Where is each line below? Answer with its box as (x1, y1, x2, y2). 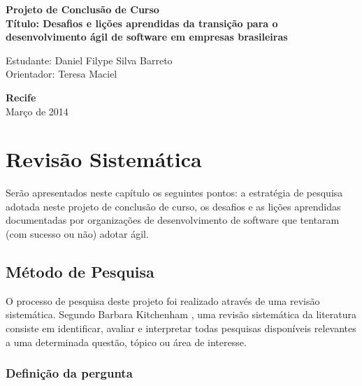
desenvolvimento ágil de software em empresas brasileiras (6, 29, 288, 44)
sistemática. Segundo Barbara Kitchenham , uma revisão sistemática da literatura (6, 307, 357, 322)
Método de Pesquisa (6, 261, 154, 283)
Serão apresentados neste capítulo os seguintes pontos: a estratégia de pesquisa (6, 185, 343, 200)
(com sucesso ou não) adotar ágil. (6, 227, 149, 241)
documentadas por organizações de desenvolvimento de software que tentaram (6, 213, 340, 227)
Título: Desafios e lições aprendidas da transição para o (6, 15, 278, 30)
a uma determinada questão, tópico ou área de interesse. (6, 334, 247, 349)
